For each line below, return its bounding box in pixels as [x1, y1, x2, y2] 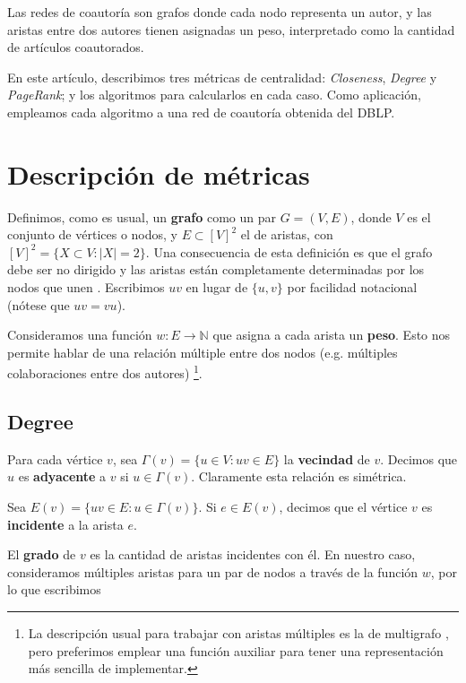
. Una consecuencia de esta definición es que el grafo [145, 242, 433, 261]
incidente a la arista [7, 514, 124, 533]
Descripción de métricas [7, 155, 310, 192]
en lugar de [186, 278, 248, 297]
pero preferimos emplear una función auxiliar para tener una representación [28, 641, 444, 660]
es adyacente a [18, 467, 107, 486]
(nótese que [7, 295, 70, 314]
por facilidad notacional [287, 278, 418, 297]
